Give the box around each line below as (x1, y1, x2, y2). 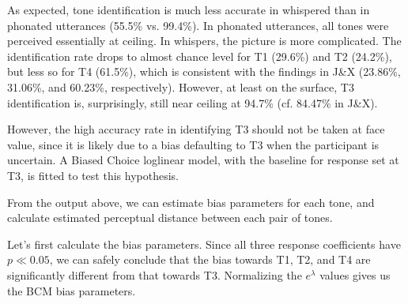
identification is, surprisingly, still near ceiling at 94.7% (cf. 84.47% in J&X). (7, 94, 378, 111)
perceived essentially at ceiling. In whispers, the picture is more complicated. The (7, 32, 402, 49)
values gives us (319, 266, 391, 283)
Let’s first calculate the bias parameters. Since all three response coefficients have (7, 235, 401, 252)
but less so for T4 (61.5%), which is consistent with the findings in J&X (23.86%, (7, 63, 401, 80)
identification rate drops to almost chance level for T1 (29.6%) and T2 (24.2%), (7, 47, 392, 64)
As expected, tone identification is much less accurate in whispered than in (7, 2, 370, 17)
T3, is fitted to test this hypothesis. (7, 167, 179, 183)
